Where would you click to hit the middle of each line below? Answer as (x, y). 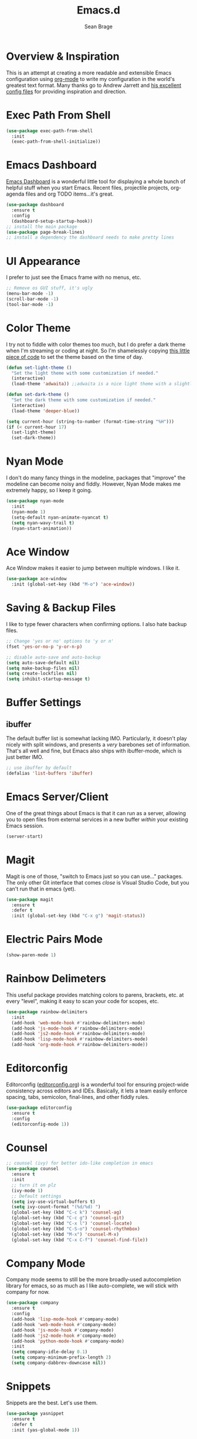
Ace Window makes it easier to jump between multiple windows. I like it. (93, 568)
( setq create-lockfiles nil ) (42, 674)
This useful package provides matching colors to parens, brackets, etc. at (95, 995)
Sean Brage (98, 26)
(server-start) (25, 836)
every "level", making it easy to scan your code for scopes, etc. (83, 1001)
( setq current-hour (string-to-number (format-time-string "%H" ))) (90, 421)
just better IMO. (25, 757)
